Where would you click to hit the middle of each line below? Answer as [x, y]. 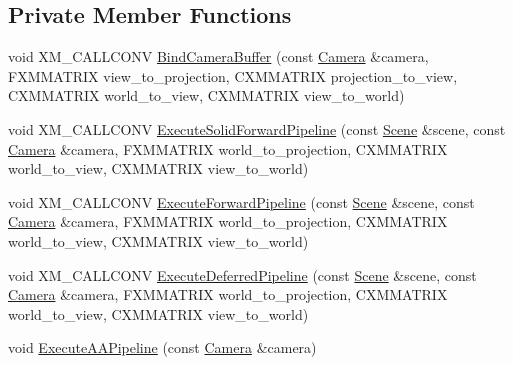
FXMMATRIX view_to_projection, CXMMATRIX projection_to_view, [233, 75]
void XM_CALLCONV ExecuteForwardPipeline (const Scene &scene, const [241, 201]
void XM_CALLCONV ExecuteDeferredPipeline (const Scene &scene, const [242, 274]
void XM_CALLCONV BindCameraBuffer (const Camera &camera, [218, 56]
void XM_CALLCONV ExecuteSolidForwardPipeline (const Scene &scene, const [257, 128]
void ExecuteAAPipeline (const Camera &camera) [162, 347]
